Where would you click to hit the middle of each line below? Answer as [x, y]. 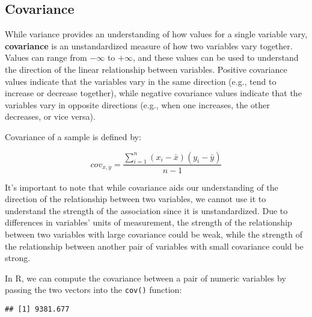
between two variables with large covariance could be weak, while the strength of [154, 234]
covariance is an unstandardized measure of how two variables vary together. [149, 45]
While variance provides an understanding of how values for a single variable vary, [156, 34]
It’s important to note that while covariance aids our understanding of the [142, 187]
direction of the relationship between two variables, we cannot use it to [136, 199]
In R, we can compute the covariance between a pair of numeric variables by [145, 278]
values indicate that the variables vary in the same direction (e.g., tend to [141, 81]
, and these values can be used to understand [216, 57]
